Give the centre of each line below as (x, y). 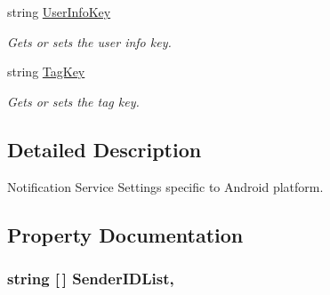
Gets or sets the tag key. (73, 101)
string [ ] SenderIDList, (91, 278)
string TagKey (46, 72)
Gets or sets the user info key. (89, 41)
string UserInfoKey (59, 12)
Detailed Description (105, 149)
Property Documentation (125, 234)
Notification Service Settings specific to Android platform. (165, 186)
